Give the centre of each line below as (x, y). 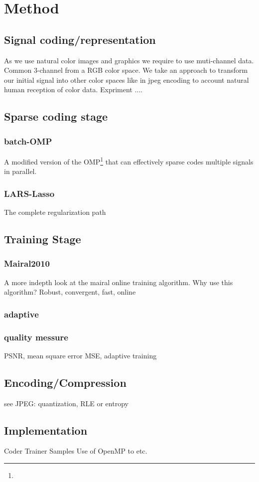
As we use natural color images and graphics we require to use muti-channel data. (129, 60)
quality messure (36, 337)
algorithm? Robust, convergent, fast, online (70, 292)
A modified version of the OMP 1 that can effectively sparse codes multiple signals (129, 161)
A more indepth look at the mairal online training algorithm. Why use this (119, 282)
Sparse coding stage (56, 116)
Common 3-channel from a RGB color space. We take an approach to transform (126, 70)
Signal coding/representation (80, 39)
